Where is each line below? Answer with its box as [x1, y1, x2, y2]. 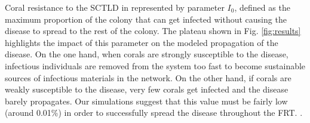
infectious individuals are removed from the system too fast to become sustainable [5, 59, 306, 72]
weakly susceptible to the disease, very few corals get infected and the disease [5, 83, 288, 96]
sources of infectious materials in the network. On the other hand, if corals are [5, 71, 291, 84]
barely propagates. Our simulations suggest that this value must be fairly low [5, 94, 288, 107]
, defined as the [234, 1, 290, 13]
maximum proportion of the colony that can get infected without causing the [5, 13, 287, 25]
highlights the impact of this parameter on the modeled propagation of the [5, 36, 278, 48]
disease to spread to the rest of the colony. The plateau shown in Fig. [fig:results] [5, 24, 301, 37]
